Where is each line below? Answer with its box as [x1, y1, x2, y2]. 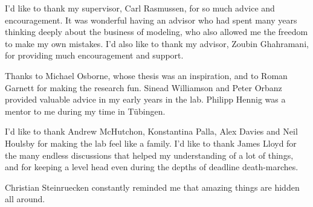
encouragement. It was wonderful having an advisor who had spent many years [5, 13, 297, 26]
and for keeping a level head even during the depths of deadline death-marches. [5, 161, 298, 173]
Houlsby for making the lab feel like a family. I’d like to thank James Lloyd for [5, 136, 297, 149]
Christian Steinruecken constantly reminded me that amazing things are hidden [5, 180, 300, 193]
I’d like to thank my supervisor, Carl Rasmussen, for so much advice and [5, 2, 275, 14]
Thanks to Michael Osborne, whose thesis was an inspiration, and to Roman [5, 69, 288, 81]
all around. [5, 193, 45, 205]
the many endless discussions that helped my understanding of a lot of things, [5, 148, 294, 161]
